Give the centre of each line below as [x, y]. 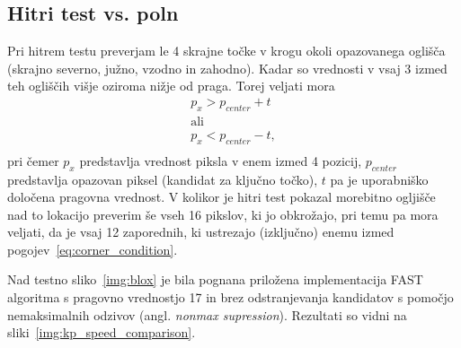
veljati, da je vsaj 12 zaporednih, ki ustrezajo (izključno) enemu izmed [201, 232]
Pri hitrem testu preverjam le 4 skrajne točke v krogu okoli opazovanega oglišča [226, 51]
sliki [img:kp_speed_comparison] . [102, 332]
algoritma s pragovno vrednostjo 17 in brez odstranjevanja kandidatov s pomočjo [230, 297]
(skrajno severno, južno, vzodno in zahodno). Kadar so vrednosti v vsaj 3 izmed [227, 68]
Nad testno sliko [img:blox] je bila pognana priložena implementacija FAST [215, 279]
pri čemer [33, 160]
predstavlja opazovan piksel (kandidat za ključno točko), [163, 179]
